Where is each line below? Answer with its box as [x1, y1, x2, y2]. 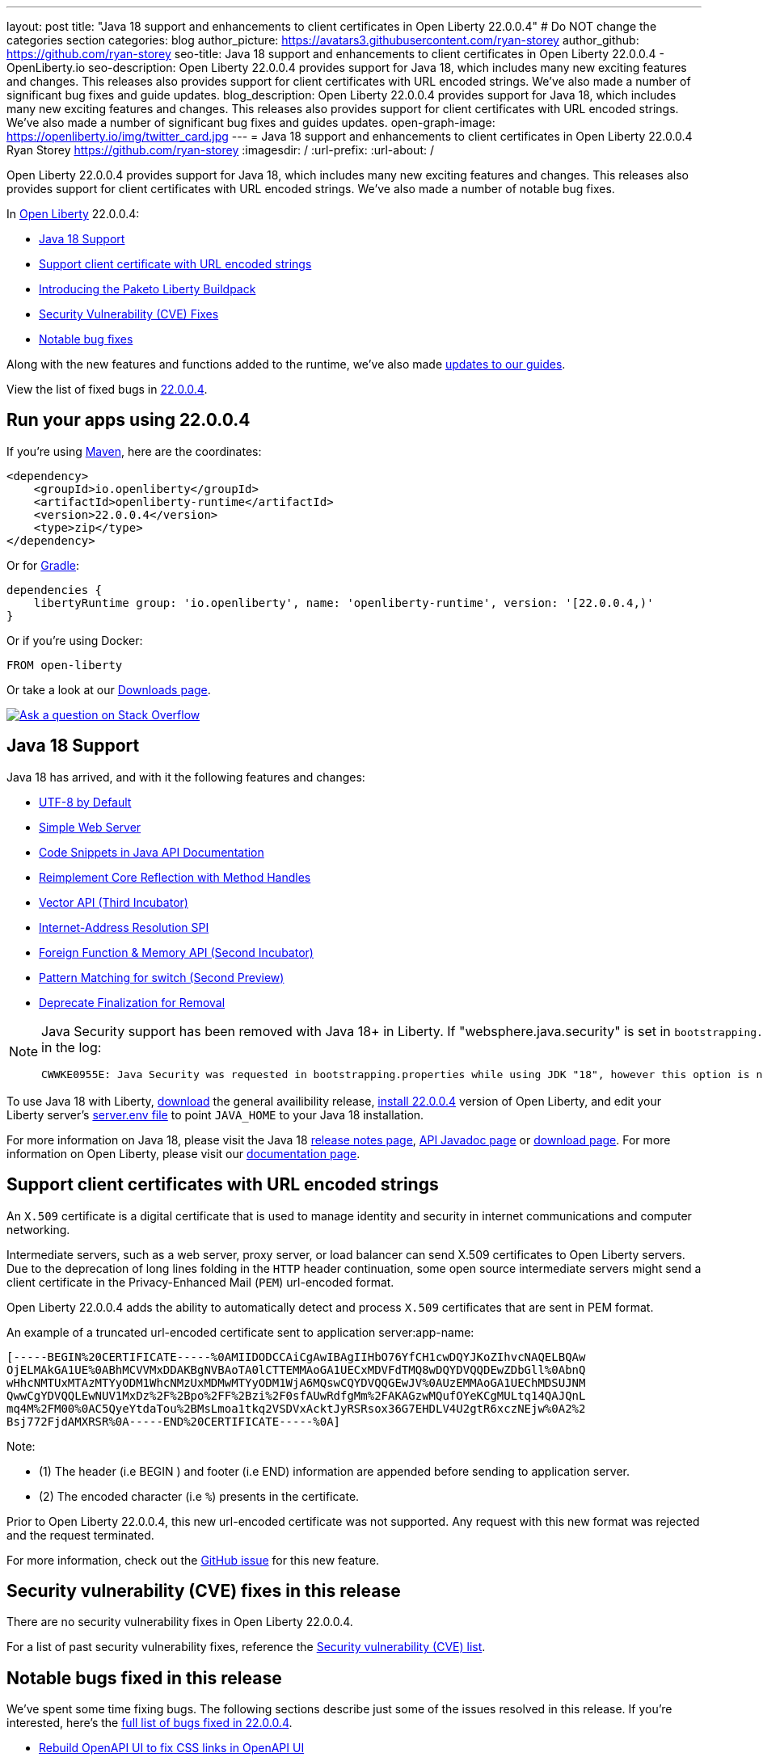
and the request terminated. [6, 1527, 154, 1542]
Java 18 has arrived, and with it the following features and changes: [6, 769, 365, 784]
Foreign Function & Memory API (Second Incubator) [39, 945, 314, 959]
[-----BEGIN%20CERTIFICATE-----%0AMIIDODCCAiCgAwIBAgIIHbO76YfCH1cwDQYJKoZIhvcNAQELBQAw [6, 1350, 586, 1363]
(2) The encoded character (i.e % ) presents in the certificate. [39, 1489, 360, 1503]
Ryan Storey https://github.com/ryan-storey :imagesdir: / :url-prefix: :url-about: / [6, 143, 434, 157]
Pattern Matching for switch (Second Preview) [39, 970, 285, 984]
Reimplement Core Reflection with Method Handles [39, 870, 311, 884]
